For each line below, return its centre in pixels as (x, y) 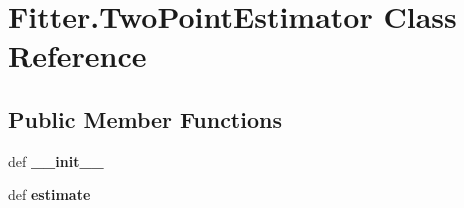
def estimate (49, 194)
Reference (77, 55)
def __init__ (56, 160)
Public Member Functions (145, 118)
